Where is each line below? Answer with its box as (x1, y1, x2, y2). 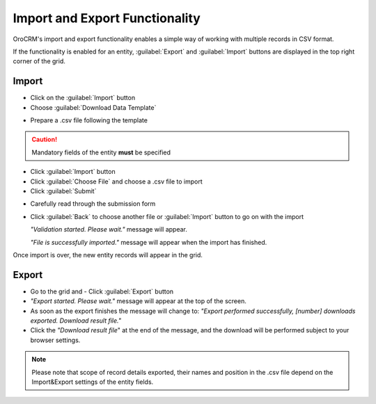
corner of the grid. (13, 57, 65, 65)
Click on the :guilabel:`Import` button (30, 94, 136, 102)
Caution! (31, 136, 58, 144)
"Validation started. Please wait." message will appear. (30, 225, 188, 234)
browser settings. (30, 336, 81, 344)
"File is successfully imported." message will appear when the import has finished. (30, 238, 267, 246)
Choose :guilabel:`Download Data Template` (30, 103, 157, 111)
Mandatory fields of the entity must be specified (31, 148, 171, 156)
